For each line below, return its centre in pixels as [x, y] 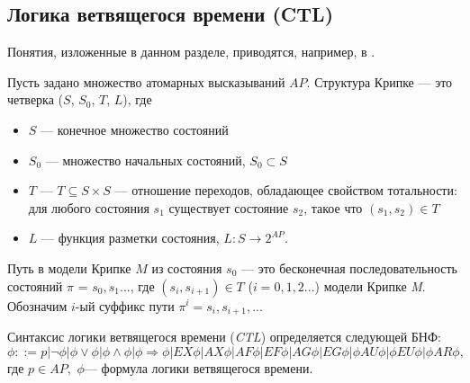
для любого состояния [89, 207]
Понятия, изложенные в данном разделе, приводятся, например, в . [191, 52]
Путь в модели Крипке [69, 267]
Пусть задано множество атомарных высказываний [146, 81]
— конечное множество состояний [135, 129]
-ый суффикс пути [125, 305]
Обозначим [37, 305]
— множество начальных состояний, [145, 160]
